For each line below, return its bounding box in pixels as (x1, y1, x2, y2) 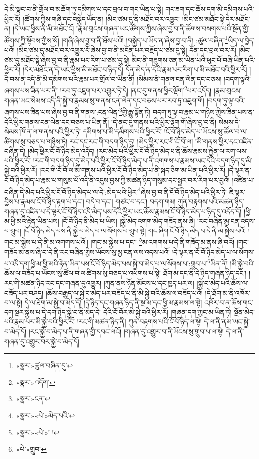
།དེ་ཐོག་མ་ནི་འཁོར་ (205, 287, 250, 298)
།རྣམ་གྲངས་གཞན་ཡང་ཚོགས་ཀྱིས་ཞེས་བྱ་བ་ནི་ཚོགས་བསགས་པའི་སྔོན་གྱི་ (76, 23, 250, 34)
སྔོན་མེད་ (234, 306, 255, 317)
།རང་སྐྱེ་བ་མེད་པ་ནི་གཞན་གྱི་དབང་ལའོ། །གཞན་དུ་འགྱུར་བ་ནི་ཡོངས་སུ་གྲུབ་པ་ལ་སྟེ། (28, 326, 224, 336)
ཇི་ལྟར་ (229, 186, 245, 197)
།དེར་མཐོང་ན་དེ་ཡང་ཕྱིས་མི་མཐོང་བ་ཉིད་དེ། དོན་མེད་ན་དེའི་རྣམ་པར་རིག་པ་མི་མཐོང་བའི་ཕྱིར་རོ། (23, 64, 247, 75)
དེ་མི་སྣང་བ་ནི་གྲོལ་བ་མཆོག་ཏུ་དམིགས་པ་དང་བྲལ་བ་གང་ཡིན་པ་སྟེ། (4, 4, 163, 14)
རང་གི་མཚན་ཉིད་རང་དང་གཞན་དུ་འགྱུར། (4, 277, 102, 288)
